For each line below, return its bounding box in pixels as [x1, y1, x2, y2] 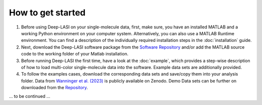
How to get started [9, 7, 86, 18]
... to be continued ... [9, 93, 50, 99]
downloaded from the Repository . [21, 85, 88, 91]
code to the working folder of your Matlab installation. [21, 51, 129, 57]
